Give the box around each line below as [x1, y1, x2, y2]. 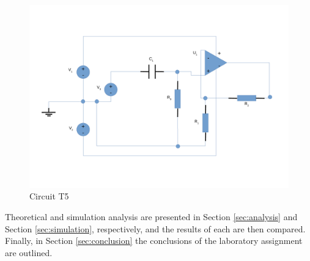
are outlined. [5, 246, 53, 259]
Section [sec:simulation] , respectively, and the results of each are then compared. [5, 222, 306, 235]
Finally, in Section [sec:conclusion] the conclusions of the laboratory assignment [5, 234, 303, 247]
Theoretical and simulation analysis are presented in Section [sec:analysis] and [5, 210, 298, 223]
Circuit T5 [29, 190, 69, 202]
